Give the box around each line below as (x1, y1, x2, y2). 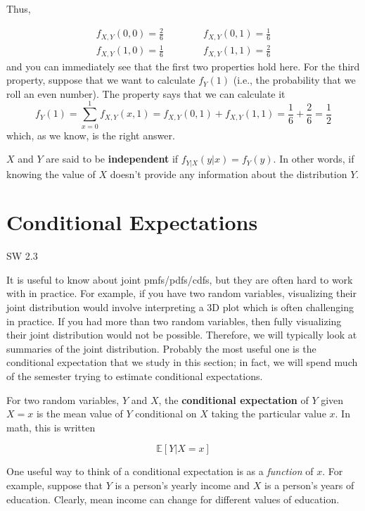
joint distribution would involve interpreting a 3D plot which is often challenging (6, 300, 354, 315)
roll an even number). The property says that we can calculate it (6, 86, 286, 101)
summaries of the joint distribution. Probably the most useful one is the (6, 341, 316, 355)
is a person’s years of (264, 477, 354, 492)
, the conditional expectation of (158, 392, 309, 407)
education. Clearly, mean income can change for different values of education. (6, 491, 340, 506)
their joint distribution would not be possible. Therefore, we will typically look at (6, 327, 357, 342)
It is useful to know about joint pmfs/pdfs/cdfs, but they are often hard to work (6, 272, 353, 286)
